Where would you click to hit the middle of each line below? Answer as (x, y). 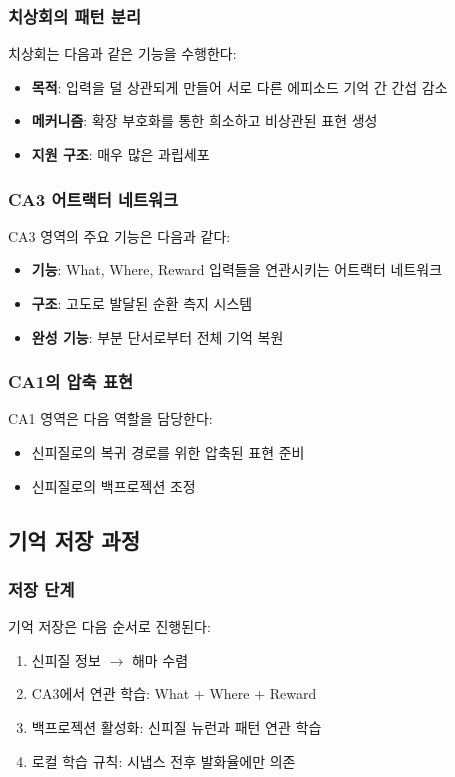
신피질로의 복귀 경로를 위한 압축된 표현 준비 (168, 452)
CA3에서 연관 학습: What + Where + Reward (174, 693)
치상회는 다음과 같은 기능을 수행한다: (122, 53)
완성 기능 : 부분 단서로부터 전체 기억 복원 (157, 336)
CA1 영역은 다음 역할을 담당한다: (110, 418)
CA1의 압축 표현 (71, 381)
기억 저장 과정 (74, 539)
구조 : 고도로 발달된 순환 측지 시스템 (142, 303)
